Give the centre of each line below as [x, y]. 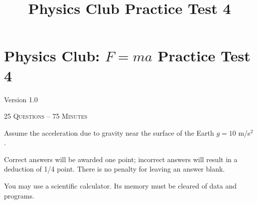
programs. [19, 195]
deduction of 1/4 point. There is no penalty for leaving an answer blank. [115, 169]
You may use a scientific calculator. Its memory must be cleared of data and [121, 186]
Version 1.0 [21, 99]
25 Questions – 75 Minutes [46, 116]
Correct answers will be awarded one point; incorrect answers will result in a [121, 159]
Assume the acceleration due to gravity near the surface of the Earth [109, 132]
